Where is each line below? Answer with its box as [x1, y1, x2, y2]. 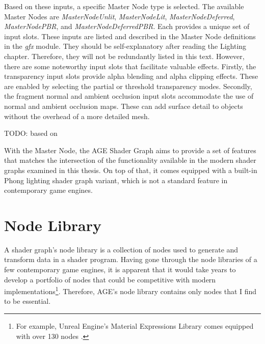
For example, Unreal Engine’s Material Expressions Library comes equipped [16, 321, 254, 331]
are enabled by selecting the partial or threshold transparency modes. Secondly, [4, 80, 252, 91]
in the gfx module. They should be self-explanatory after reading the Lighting [4, 41, 247, 51]
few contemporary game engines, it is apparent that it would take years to [4, 264, 236, 274]
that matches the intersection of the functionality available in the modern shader [4, 155, 256, 165]
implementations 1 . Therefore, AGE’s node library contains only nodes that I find [4, 284, 257, 296]
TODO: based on [4, 128, 58, 138]
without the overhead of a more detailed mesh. [4, 110, 150, 121]
